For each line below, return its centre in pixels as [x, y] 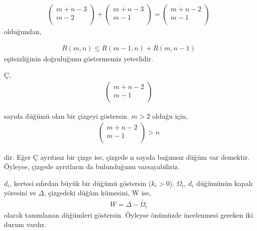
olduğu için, [170, 115]
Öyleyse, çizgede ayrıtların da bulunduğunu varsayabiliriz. [92, 166]
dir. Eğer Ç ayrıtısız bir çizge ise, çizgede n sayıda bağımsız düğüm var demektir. [127, 157]
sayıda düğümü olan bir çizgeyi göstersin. [67, 115]
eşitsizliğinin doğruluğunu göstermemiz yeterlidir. [79, 58]
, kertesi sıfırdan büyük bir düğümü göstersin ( [80, 183]
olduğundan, [23, 31]
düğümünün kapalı [225, 183]
